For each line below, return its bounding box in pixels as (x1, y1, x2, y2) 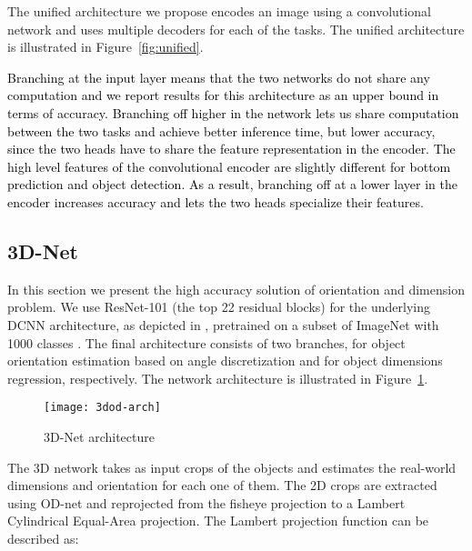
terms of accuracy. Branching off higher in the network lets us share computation (7, 103, 459, 122)
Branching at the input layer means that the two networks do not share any (7, 67, 430, 86)
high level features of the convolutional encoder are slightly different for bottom (7, 156, 451, 175)
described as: (7, 528, 79, 547)
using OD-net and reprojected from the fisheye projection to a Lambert (7, 493, 406, 512)
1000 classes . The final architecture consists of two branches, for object (7, 333, 406, 352)
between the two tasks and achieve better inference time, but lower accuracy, (7, 121, 436, 140)
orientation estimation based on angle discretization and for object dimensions (7, 351, 443, 370)
